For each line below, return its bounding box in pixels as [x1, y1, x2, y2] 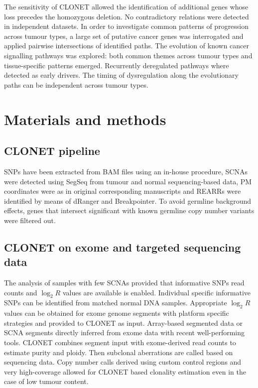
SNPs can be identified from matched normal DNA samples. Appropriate [4, 297, 227, 308]
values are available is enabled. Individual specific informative [62, 287, 251, 297]
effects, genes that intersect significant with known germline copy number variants [4, 205, 255, 216]
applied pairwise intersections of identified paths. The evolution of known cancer [4, 40, 249, 51]
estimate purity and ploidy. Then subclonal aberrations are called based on [4, 347, 233, 357]
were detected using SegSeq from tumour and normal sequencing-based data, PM [4, 176, 252, 186]
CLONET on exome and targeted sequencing [4, 239, 241, 255]
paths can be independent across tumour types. [4, 79, 148, 90]
